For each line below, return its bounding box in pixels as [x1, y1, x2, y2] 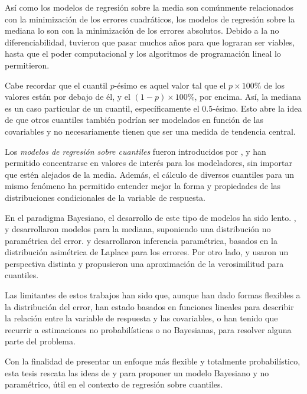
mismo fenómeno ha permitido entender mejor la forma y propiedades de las [5, 180, 281, 192]
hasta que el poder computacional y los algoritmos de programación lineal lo [5, 47, 281, 60]
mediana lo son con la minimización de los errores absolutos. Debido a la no [5, 24, 279, 37]
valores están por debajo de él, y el [5, 90, 130, 103]
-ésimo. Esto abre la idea [213, 102, 302, 114]
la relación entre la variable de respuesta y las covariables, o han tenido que [5, 312, 278, 324]
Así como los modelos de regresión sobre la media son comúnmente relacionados [5, 1, 294, 13]
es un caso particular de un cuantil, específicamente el [5, 102, 200, 114]
